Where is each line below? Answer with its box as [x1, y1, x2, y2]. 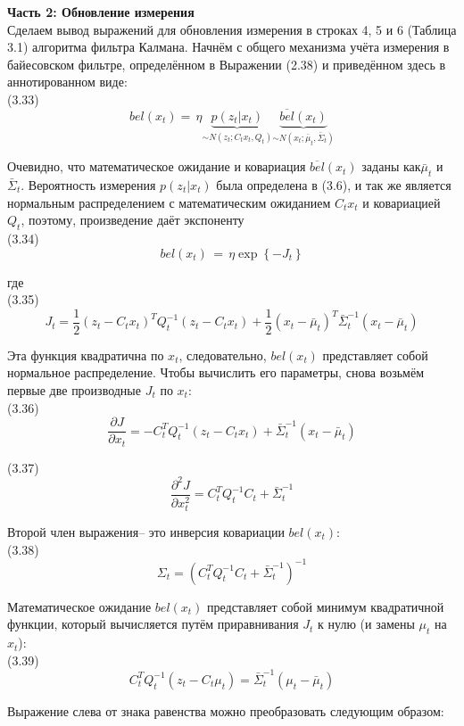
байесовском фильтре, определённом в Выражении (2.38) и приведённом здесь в [7, 54, 446, 73]
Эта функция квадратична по [7, 345, 164, 364]
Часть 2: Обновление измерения [7, 3, 195, 21]
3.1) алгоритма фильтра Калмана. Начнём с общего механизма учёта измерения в [7, 37, 450, 56]
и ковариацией [362, 193, 441, 211]
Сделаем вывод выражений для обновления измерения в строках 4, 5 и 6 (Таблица [7, 20, 457, 38]
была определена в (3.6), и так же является [216, 176, 452, 194]
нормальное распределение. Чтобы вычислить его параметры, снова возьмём [7, 363, 425, 382]
